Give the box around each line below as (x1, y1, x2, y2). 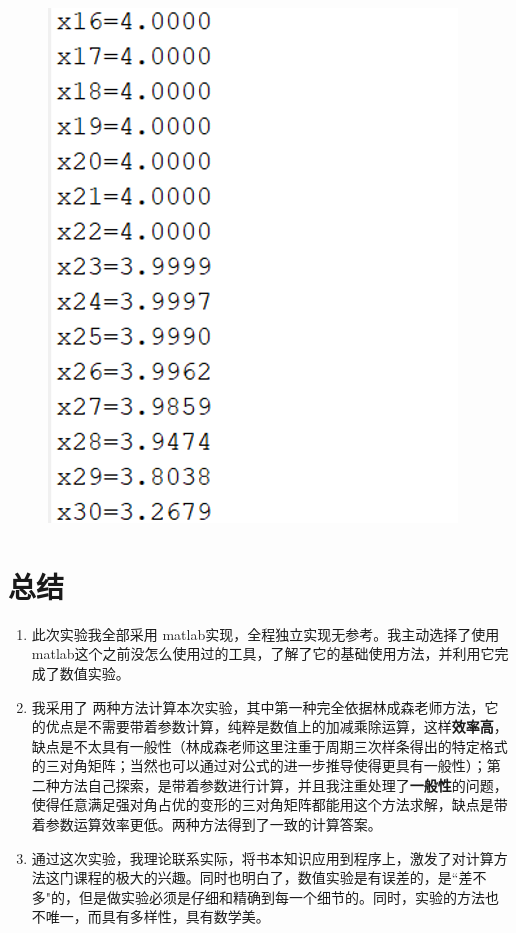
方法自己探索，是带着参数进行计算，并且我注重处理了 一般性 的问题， (59, 774, 508, 795)
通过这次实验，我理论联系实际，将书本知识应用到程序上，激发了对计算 (31, 847, 494, 868)
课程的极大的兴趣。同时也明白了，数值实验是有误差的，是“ (73, 867, 459, 888)
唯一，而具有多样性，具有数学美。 (45, 906, 270, 927)
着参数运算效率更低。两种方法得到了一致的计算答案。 (31, 814, 382, 835)
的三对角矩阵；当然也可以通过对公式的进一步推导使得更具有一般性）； (31, 755, 487, 776)
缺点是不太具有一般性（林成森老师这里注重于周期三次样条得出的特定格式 (31, 735, 508, 756)
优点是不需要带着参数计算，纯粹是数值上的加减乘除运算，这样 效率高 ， (45, 716, 508, 737)
